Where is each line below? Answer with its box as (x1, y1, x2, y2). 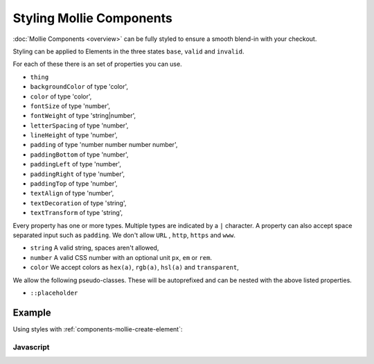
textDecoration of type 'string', (30, 198, 127, 207)
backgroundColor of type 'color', (30, 83, 128, 91)
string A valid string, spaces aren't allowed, (30, 243, 159, 252)
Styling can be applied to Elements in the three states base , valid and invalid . (12, 47, 244, 55)
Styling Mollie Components (12, 10, 172, 26)
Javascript (12, 342, 50, 352)
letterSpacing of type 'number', (30, 121, 129, 130)
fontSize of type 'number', (30, 101, 111, 110)
